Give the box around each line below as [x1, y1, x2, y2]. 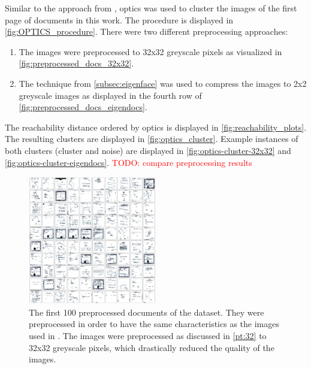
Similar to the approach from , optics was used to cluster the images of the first [5, 2, 297, 14]
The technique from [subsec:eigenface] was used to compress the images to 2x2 [19, 77, 307, 89]
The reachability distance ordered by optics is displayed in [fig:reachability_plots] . [5, 120, 307, 133]
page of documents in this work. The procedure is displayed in [5, 13, 234, 26]
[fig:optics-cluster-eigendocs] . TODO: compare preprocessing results [5, 156, 252, 168]
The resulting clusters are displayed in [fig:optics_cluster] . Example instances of [5, 132, 298, 145]
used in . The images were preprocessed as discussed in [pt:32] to [29, 329, 267, 341]
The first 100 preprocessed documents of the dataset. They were [29, 306, 264, 318]
